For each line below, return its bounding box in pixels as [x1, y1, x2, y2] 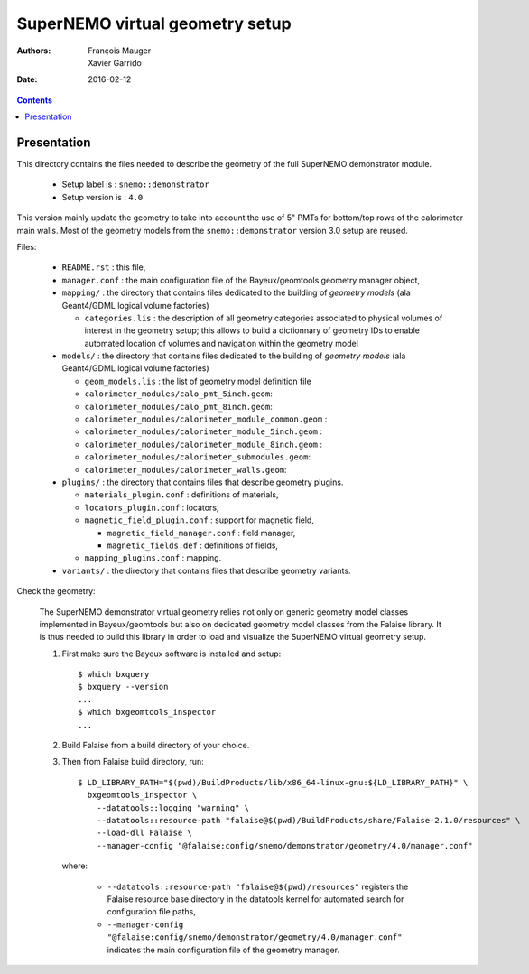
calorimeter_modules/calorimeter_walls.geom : [84, 464, 288, 475]
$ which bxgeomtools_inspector [78, 707, 217, 718]
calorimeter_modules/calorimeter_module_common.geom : [84, 413, 328, 424]
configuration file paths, [107, 906, 196, 917]
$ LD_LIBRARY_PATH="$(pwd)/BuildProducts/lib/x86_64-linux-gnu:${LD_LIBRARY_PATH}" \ [78, 777, 469, 787]
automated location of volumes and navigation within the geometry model [84, 338, 358, 348]
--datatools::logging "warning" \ [96, 802, 250, 812]
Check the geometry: [16, 586, 96, 597]
